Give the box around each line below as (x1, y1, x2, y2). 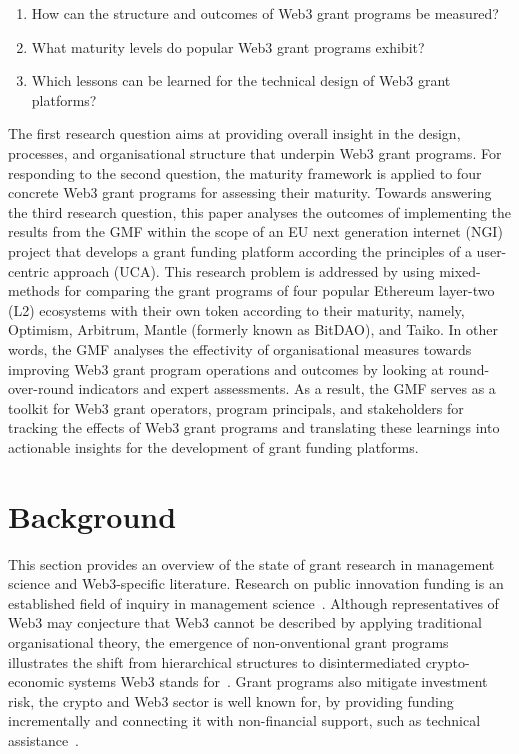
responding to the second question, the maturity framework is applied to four (8, 162, 482, 183)
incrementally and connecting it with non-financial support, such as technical (8, 710, 481, 731)
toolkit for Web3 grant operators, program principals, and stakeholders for (8, 397, 464, 418)
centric (8, 260, 49, 281)
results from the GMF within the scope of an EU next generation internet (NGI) (8, 221, 503, 242)
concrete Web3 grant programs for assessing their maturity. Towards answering (8, 182, 492, 203)
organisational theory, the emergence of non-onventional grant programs (8, 631, 449, 652)
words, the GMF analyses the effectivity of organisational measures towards (8, 338, 472, 359)
